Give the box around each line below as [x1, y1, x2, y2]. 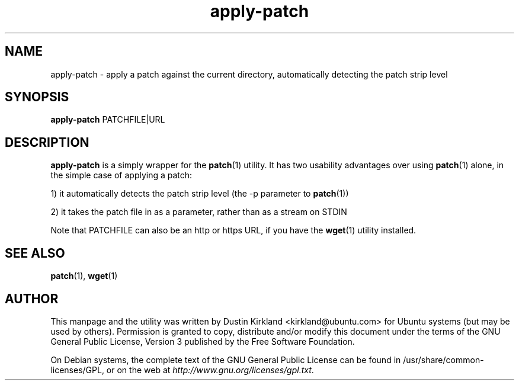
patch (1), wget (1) [50, 271, 118, 281]
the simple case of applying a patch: [50, 170, 193, 181]
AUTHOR [5, 291, 59, 306]
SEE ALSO [5, 245, 65, 261]
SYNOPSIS [5, 89, 69, 105]
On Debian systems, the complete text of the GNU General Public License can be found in [50, 354, 401, 365]
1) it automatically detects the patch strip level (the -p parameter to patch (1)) [50, 188, 349, 199]
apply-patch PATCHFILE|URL [50, 114, 165, 125]
